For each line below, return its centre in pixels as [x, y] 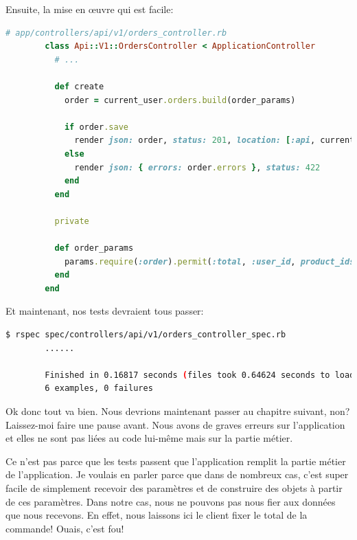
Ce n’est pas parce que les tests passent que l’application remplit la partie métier [176, 461]
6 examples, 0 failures [99, 389]
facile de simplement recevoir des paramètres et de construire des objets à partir [174, 488]
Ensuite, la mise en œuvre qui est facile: [90, 9]
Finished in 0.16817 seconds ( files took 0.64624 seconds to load [200, 375]
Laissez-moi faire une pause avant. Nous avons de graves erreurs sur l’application [175, 424]
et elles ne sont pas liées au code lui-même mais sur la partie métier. [149, 438]
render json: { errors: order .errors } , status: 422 [197, 167]
